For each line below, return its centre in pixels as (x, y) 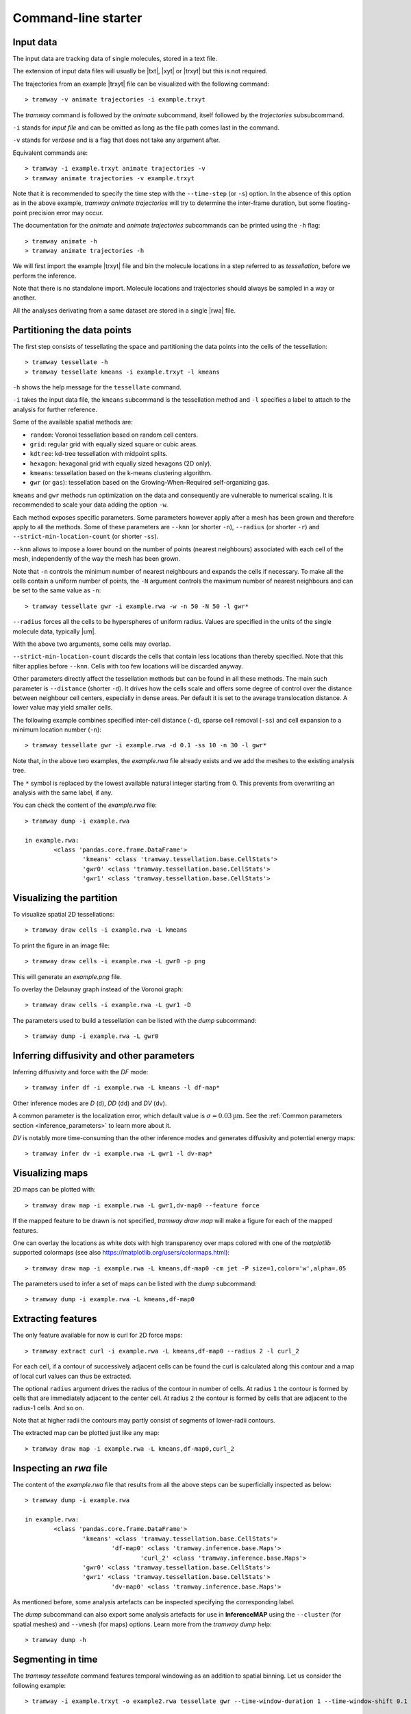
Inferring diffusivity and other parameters (104, 1055)
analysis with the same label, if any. (63, 793)
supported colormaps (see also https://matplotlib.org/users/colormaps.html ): (121, 1253)
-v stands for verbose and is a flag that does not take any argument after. (116, 140)
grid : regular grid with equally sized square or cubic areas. (114, 444)
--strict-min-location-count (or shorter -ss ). (86, 536)
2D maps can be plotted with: (54, 1190)
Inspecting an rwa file (60, 1468)
